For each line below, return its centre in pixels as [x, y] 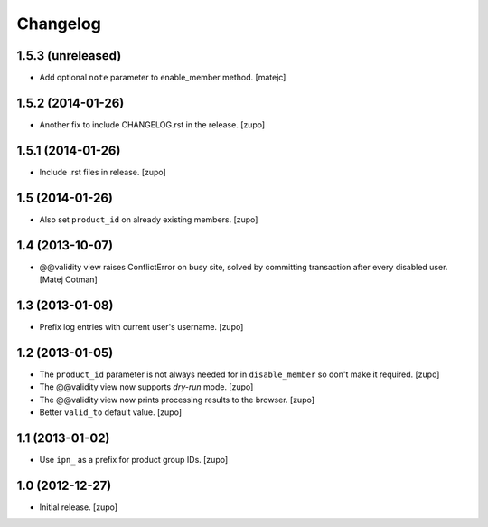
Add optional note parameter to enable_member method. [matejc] [163, 78]
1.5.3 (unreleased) [69, 56]
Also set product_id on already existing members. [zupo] [149, 219]
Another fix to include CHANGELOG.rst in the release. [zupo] [152, 124]
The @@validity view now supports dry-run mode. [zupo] [146, 387]
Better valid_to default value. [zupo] [111, 412]
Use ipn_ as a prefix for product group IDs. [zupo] [134, 459]
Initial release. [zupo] [78, 507]
